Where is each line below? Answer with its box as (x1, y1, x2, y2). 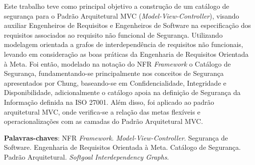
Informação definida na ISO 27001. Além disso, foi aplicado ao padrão (4, 96, 214, 107)
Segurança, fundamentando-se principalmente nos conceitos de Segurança (4, 68, 224, 78)
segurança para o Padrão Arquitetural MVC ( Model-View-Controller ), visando (4, 10, 239, 21)
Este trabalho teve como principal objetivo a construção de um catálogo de (4, 1, 229, 11)
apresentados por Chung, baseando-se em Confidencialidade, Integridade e (4, 77, 227, 88)
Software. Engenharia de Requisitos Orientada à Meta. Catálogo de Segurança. (4, 142, 241, 152)
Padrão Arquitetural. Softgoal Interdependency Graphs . (4, 151, 169, 162)
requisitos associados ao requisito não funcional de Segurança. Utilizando (4, 29, 223, 40)
